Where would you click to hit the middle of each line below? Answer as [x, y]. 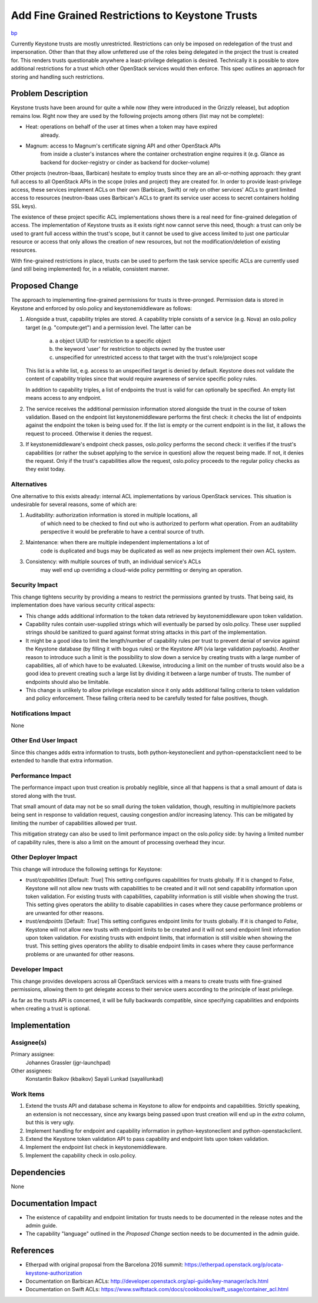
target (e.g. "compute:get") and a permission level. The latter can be [108, 327]
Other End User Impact [44, 741]
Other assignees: [32, 1071]
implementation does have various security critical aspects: [83, 605]
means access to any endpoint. [64, 398]
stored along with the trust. [44, 795]
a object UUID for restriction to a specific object [113, 340]
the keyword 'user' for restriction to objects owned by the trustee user [140, 349]
